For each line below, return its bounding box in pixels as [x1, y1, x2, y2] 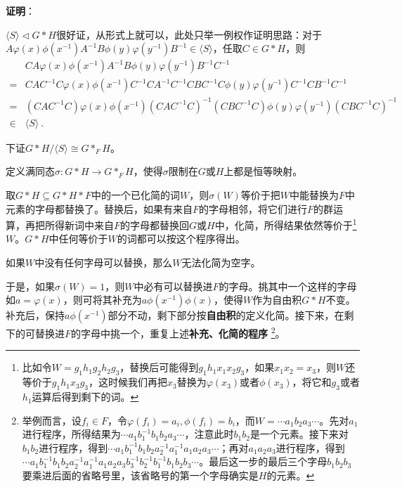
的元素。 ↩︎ [266, 468, 315, 483]
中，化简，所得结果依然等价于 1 [214, 216, 357, 232]
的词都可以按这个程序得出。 [117, 231, 245, 246]
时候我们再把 [108, 375, 168, 389]
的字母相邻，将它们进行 [199, 201, 308, 216]
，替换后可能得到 [119, 360, 199, 375]
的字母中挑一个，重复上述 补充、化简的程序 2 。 [71, 324, 285, 340]
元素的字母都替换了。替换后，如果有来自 [6, 201, 193, 216]
